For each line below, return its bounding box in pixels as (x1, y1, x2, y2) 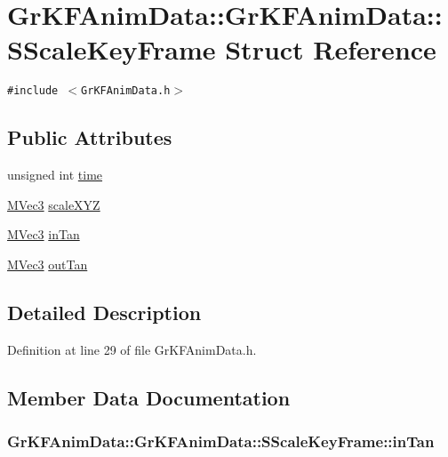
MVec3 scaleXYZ (7, 195, 100, 213)
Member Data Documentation (7, 383, 291, 411)
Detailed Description (7, 298, 202, 325)
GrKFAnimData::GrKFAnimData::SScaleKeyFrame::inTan (7, 430, 435, 453)
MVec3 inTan (7, 225, 80, 244)
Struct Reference (225, 31, 436, 68)
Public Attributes (7, 124, 172, 151)
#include (7, 84, 59, 98)
